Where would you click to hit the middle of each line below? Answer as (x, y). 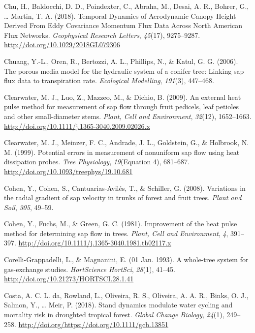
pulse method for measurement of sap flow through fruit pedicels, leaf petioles (121, 106)
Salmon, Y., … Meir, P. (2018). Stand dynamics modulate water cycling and (118, 305)
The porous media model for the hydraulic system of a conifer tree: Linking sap (124, 71)
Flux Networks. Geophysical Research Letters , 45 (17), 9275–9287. (102, 35)
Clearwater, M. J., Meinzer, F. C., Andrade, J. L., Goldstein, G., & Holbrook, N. (127, 142)
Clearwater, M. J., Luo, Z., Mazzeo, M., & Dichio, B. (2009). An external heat (123, 97)
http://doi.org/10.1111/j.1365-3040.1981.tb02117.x (95, 243)
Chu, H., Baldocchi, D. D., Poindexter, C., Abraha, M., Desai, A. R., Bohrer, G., (127, 6)
